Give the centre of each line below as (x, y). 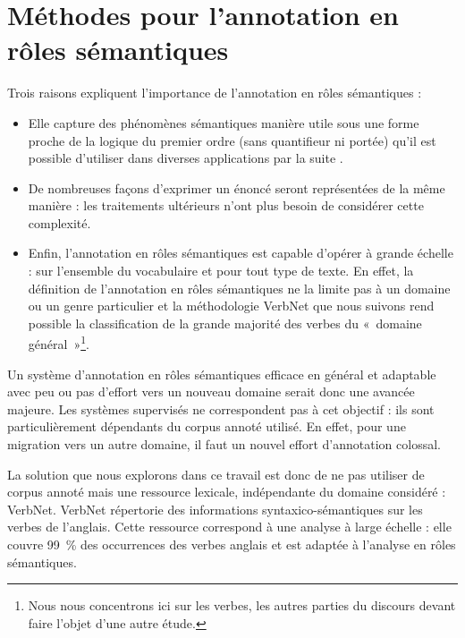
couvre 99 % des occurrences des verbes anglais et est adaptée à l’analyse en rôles (232, 544)
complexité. (59, 222)
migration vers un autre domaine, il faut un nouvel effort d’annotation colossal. (224, 444)
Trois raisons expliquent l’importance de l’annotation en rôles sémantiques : (215, 93)
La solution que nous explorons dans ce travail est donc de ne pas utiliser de (216, 474)
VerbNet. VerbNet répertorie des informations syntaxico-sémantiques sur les (215, 509)
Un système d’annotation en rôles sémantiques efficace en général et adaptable (222, 374)
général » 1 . (59, 343)
